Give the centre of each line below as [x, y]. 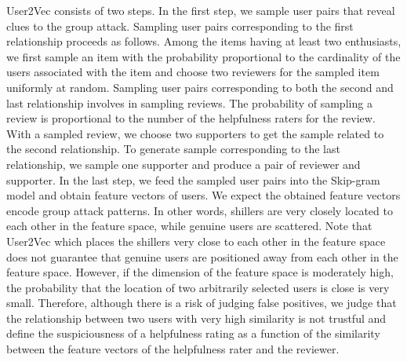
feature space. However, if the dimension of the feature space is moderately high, [200, 272]
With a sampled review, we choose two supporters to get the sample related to [195, 133]
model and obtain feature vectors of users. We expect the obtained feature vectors [203, 195]
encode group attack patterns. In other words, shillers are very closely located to [200, 210]
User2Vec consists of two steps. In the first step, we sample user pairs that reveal [201, 10]
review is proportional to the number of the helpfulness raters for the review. [191, 118]
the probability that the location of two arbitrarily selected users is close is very [198, 287]
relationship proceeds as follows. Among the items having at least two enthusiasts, [204, 41]
